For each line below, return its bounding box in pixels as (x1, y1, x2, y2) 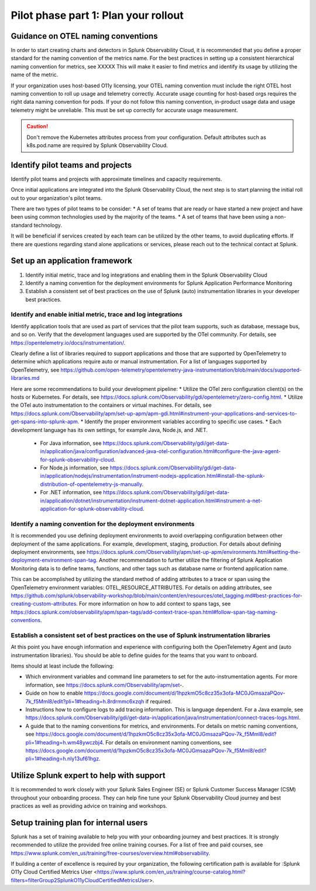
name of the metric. (11, 71, 59, 79)
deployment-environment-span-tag (11, 557, 97, 564)
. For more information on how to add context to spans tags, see (76, 600, 231, 607)
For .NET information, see (40, 489, 102, 496)
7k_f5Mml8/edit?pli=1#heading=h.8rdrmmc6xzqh (25, 698, 145, 705)
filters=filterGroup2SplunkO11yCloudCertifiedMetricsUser (11, 876, 150, 883)
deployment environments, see (11, 548, 86, 555)
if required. (145, 698, 172, 705)
